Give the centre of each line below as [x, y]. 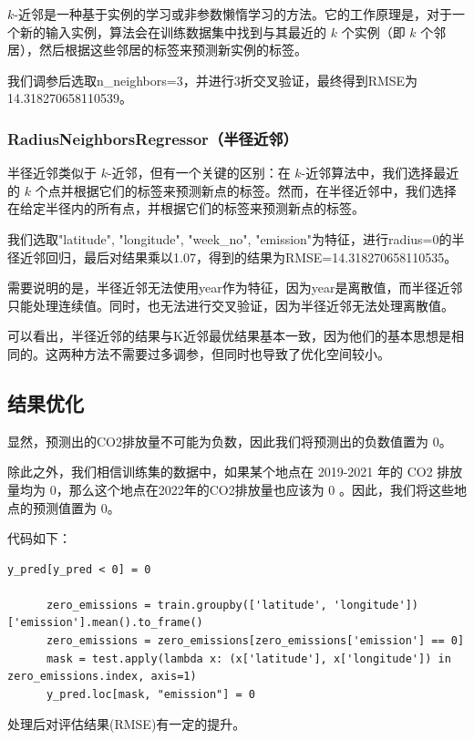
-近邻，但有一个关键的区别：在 [199, 173]
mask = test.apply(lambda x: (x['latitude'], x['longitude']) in [248, 658]
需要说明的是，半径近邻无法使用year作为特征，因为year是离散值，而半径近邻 [235, 288]
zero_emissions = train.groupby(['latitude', [186, 605]
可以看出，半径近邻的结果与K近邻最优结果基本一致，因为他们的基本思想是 [229, 336]
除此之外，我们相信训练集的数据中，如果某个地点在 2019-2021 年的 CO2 [220, 472]
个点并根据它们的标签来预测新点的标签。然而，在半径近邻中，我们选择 [246, 190]
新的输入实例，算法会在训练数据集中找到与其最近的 [173, 31]
